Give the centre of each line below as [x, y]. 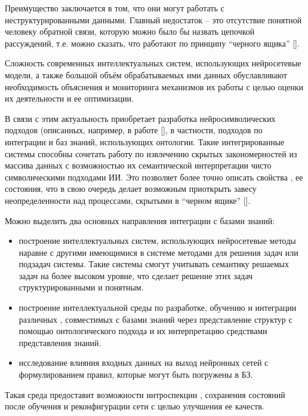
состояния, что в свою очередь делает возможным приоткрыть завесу [131, 189]
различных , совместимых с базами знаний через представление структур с [155, 319]
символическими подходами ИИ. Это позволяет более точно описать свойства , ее [154, 177]
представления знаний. [60, 342]
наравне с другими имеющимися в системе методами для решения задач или [158, 252]
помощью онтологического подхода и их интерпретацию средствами [143, 331]
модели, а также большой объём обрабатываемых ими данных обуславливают [146, 74]
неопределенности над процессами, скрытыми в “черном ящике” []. [128, 200]
